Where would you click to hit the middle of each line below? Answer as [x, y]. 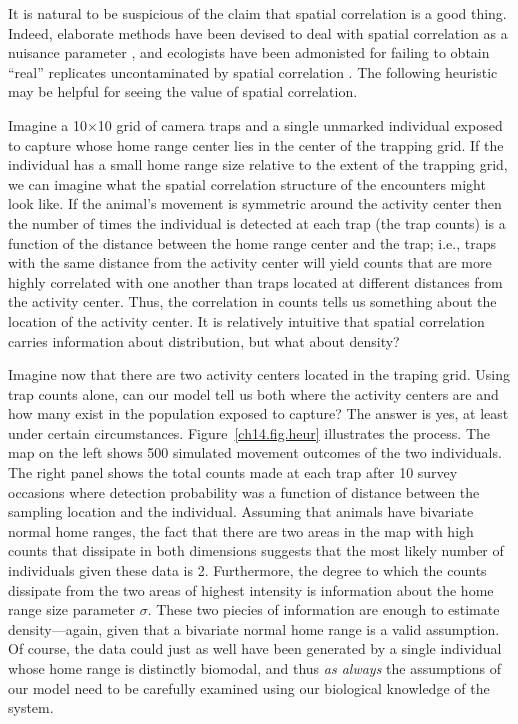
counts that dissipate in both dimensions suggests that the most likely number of [256, 550]
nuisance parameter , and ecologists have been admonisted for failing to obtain [249, 52]
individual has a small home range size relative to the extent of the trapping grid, [258, 164]
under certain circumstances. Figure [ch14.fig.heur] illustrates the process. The [249, 432]
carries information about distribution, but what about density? [204, 340]
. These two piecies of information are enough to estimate [323, 609]
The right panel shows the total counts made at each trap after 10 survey [233, 472]
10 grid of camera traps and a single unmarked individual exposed [300, 124]
